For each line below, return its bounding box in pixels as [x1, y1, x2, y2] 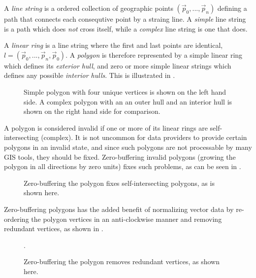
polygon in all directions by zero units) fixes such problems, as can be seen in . [4, 161, 241, 172]
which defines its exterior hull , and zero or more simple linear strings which [4, 60, 231, 70]
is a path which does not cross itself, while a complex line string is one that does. [4, 23, 248, 34]
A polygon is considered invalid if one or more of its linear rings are [4, 122, 208, 133]
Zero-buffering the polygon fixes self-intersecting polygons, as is [24, 177, 215, 188]
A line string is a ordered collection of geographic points [4, 3, 173, 13]
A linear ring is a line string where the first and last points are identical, [4, 40, 223, 50]
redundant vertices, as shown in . [4, 223, 103, 234]
